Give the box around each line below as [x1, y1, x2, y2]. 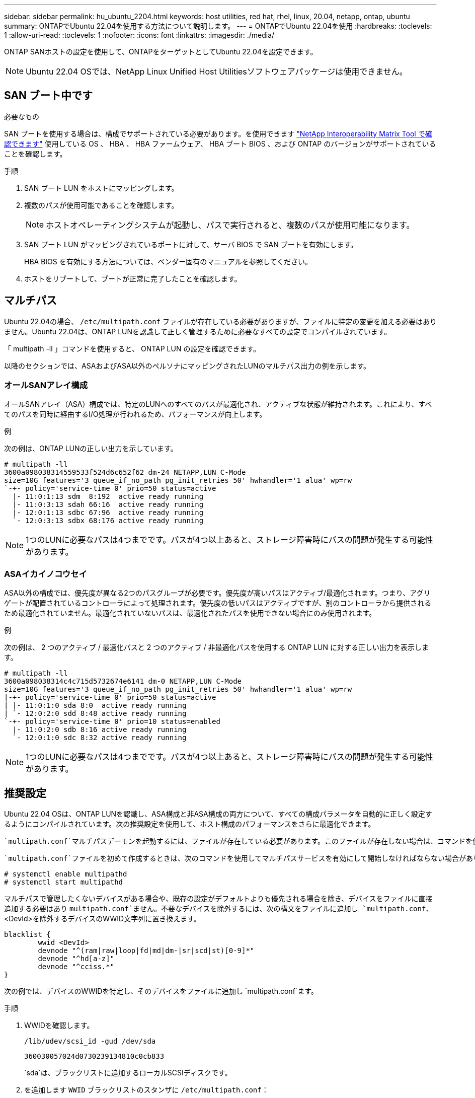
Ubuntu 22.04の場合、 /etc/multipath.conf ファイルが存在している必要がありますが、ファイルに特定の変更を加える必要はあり [4, 317, 437, 326]
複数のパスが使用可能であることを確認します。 [24, 200, 179, 209]
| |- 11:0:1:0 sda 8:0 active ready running [4, 701, 187, 710]
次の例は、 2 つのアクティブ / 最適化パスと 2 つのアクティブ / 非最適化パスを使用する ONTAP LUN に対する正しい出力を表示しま [4, 643, 429, 652]
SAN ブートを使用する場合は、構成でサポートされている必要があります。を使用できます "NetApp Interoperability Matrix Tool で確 [4, 129, 432, 138]
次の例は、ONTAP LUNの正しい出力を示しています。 [4, 444, 178, 453]
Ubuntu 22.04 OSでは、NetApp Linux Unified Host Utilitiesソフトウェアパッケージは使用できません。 [26, 66, 408, 77]
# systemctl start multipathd [4, 878, 123, 887]
